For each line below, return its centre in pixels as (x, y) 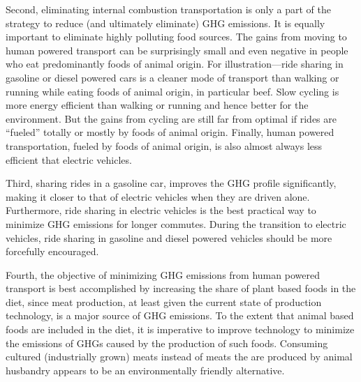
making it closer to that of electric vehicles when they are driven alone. (158, 196)
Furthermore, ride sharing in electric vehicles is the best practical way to (161, 210)
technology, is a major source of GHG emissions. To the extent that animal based (180, 315)
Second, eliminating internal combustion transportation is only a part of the (168, 9)
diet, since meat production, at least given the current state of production (164, 301)
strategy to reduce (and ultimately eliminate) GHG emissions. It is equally (165, 23)
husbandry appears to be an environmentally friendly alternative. (145, 370)
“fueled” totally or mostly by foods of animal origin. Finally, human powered (170, 132)
